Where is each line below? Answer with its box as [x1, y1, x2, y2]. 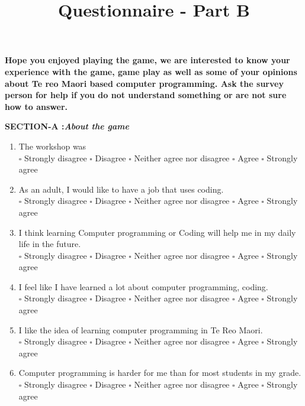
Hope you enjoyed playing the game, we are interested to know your [5, 54, 290, 66]
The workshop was [18, 139, 86, 152]
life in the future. [18, 238, 81, 250]
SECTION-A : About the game [5, 120, 129, 132]
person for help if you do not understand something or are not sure [5, 89, 287, 101]
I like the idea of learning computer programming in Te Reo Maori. [18, 323, 263, 336]
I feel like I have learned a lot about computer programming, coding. [18, 280, 268, 293]
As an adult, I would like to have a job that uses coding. [18, 183, 224, 195]
